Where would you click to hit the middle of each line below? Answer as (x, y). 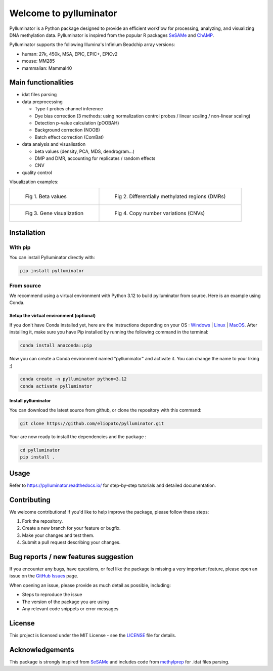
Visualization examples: (34, 182)
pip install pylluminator (52, 271)
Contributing (30, 500)
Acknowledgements (42, 649)
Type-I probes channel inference (69, 109)
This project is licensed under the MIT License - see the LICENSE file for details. (93, 635)
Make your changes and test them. (58, 535)
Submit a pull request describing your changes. (71, 542)
